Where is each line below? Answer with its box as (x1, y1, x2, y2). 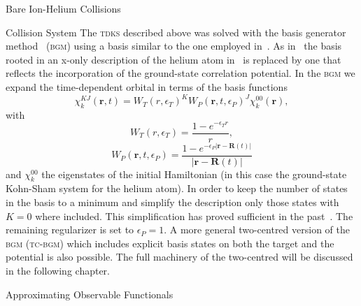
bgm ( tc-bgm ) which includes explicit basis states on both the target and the (6, 235, 334, 250)
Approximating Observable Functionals (6, 286, 174, 301)
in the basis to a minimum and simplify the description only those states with (6, 195, 339, 210)
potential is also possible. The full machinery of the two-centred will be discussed (6, 249, 353, 264)
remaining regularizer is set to (6, 222, 134, 237)
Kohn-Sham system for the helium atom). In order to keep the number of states (6, 181, 348, 196)
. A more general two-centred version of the (164, 222, 350, 237)
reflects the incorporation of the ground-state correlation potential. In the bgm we (6, 66, 355, 80)
